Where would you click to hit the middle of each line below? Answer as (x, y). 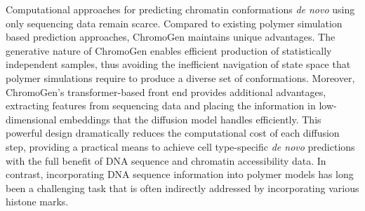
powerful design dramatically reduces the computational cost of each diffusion (173, 133)
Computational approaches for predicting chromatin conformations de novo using (180, 9)
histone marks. (37, 202)
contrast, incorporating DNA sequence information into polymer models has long (180, 174)
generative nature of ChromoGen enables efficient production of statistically (169, 50)
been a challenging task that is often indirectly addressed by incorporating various (182, 188)
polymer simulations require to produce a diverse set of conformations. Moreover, (180, 77)
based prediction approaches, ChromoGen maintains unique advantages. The (171, 37)
